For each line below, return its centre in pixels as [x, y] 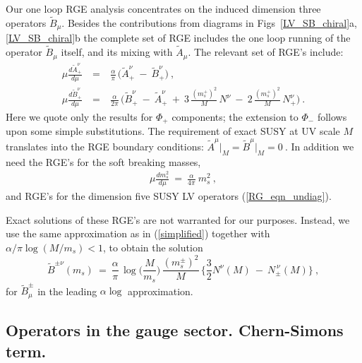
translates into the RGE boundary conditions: [105, 146]
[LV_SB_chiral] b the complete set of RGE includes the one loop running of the [178, 38]
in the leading [67, 291]
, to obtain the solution [153, 248]
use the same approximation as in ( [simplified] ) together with [138, 233]
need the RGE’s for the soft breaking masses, [103, 161]
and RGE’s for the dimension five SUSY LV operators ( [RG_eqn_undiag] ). [169, 196]
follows [332, 116]
